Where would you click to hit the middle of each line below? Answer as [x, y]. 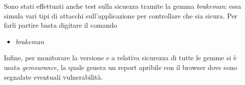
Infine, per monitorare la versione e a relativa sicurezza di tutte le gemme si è [120, 58]
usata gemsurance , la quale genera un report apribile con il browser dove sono [121, 67]
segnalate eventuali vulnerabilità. [53, 76]
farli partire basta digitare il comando [61, 25]
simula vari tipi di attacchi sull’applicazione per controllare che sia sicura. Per [121, 15]
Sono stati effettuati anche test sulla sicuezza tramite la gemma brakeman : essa [123, 6]
